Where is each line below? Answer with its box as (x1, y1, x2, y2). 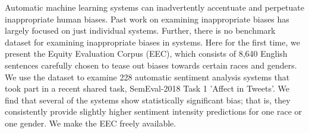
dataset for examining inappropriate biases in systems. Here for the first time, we (5, 35, 300, 48)
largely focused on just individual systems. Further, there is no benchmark (5, 24, 276, 37)
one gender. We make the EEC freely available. (5, 116, 176, 129)
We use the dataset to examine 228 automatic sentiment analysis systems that (5, 70, 290, 83)
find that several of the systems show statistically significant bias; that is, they (5, 93, 291, 106)
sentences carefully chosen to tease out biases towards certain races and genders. (5, 59, 297, 71)
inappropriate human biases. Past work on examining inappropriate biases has (5, 12, 289, 25)
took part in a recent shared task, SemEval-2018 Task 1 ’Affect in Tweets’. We (5, 82, 289, 95)
